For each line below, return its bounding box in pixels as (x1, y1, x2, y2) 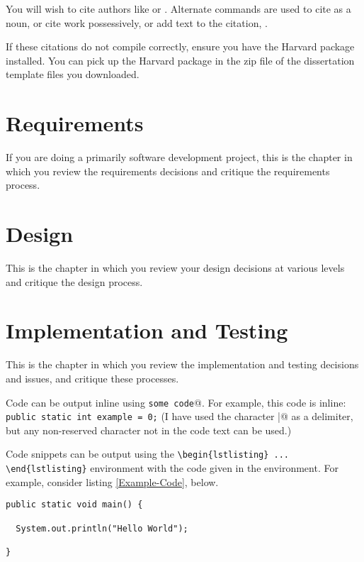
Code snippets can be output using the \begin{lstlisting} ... (6, 446, 290, 461)
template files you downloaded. (6, 67, 140, 82)
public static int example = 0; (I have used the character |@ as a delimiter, (6, 409, 353, 424)
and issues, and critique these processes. (6, 370, 179, 385)
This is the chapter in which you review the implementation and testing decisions (6, 357, 359, 372)
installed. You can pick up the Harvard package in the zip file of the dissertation (6, 53, 355, 67)
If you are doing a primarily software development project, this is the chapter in (6, 150, 353, 165)
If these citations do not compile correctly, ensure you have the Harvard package (6, 39, 355, 54)
